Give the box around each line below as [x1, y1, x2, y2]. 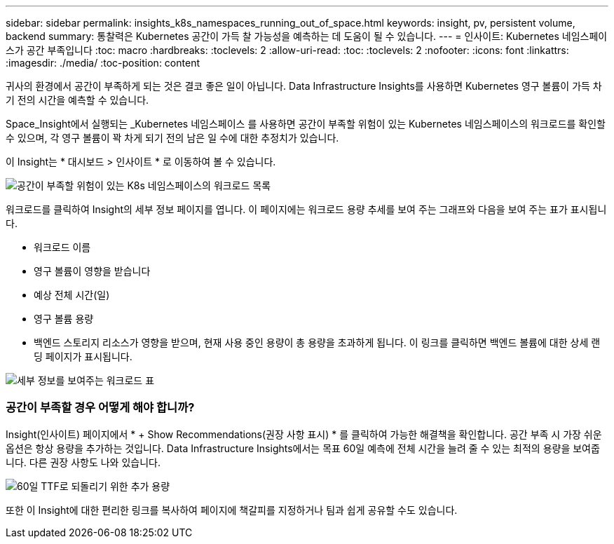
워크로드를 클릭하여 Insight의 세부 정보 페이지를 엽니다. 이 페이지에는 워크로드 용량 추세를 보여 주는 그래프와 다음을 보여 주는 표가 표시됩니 [6, 203, 607, 215]
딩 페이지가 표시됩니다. [34, 351, 132, 362]
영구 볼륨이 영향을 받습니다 [34, 265, 151, 277]
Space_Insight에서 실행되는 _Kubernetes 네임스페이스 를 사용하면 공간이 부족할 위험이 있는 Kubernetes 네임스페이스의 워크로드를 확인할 [6, 118, 606, 130]
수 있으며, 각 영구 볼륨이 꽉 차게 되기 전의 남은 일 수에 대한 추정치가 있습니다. [6, 132, 339, 144]
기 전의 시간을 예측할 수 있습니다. [6, 94, 149, 106]
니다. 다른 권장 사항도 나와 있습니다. [6, 456, 161, 468]
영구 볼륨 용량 [34, 313, 94, 325]
